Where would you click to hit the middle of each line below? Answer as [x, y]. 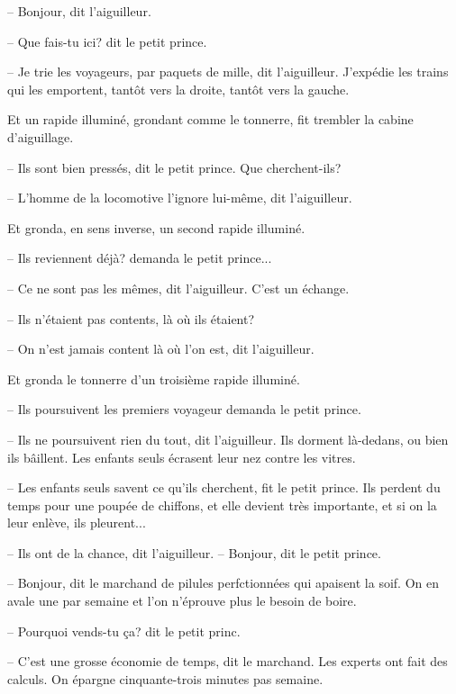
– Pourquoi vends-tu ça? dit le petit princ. [124, 631]
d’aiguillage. [41, 136]
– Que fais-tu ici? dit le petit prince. [107, 41]
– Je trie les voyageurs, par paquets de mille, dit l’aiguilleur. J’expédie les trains [228, 72]
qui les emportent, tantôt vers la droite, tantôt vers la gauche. [178, 89]
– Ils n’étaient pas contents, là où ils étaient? [131, 318]
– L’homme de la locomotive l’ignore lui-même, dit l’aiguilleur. [180, 198]
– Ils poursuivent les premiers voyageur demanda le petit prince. [184, 409]
